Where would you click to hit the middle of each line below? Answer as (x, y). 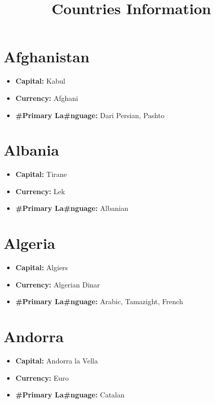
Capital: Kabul (40, 81)
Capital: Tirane (41, 174)
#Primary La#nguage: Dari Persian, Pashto (90, 115)
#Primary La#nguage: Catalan (70, 395)
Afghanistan (47, 57)
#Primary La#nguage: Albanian (72, 208)
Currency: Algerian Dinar (58, 284)
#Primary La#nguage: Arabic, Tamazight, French (99, 301)
